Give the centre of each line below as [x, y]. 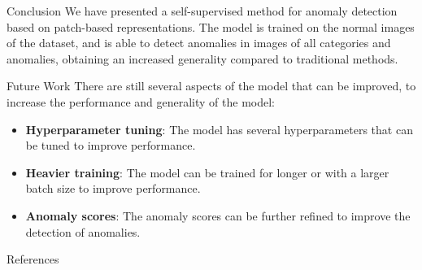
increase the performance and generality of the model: [141, 101]
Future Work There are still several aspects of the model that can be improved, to [211, 86]
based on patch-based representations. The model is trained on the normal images [211, 26]
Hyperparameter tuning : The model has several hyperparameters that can [219, 129]
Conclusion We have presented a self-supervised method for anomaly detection [202, 11]
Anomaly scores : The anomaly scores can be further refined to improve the [218, 215]
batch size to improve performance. [113, 188]
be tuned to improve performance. [111, 145]
